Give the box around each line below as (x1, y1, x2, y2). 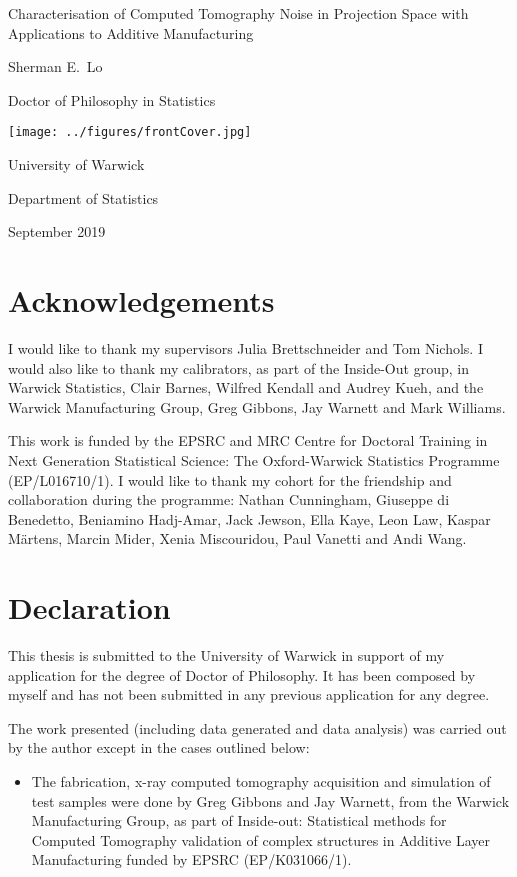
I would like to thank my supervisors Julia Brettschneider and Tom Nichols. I (8, 337, 483, 358)
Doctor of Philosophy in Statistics (8, 89, 216, 110)
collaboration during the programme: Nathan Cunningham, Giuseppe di (8, 489, 450, 510)
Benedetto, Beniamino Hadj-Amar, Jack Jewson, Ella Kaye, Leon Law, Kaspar (8, 508, 491, 529)
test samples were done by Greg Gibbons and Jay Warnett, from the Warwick (31, 790, 510, 811)
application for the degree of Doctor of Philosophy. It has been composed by (8, 664, 476, 685)
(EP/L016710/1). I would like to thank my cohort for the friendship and (8, 469, 452, 490)
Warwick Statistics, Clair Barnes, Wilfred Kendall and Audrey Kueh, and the (8, 377, 484, 398)
